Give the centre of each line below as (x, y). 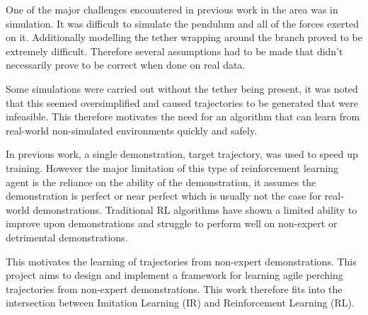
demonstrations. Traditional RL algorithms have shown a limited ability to (195, 209)
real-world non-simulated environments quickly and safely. (132, 130)
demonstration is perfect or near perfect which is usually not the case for (163, 196)
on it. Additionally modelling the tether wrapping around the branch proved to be (184, 37)
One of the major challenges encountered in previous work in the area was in (172, 9)
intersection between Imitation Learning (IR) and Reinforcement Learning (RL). (180, 303)
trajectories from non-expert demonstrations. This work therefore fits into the (174, 288)
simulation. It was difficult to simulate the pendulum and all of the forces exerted (182, 23)
